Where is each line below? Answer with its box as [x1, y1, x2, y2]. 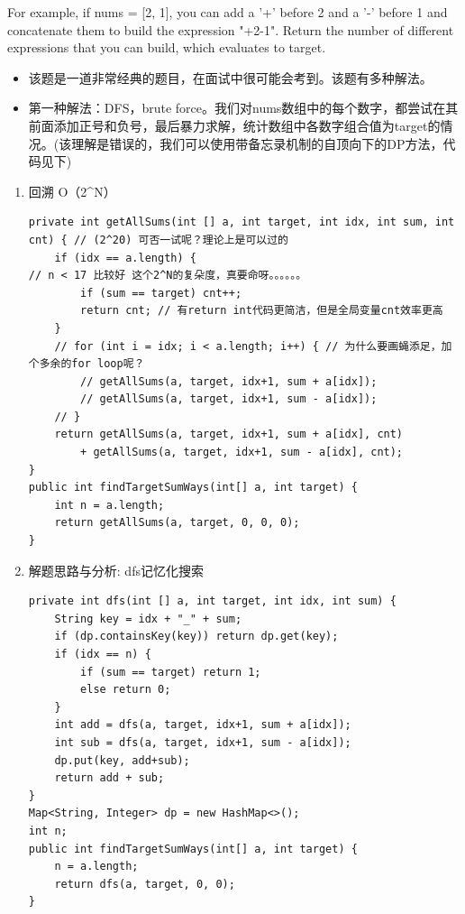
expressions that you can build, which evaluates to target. [7, 38, 326, 57]
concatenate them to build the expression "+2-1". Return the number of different [7, 20, 454, 39]
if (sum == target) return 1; [80, 665, 261, 679]
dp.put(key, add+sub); [54, 753, 190, 767]
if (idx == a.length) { [54, 251, 196, 264]
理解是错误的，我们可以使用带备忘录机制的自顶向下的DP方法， [71, 134, 443, 152]
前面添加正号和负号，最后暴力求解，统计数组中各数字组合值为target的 [28, 115, 441, 134]
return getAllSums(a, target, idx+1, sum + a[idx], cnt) [54, 428, 404, 441]
